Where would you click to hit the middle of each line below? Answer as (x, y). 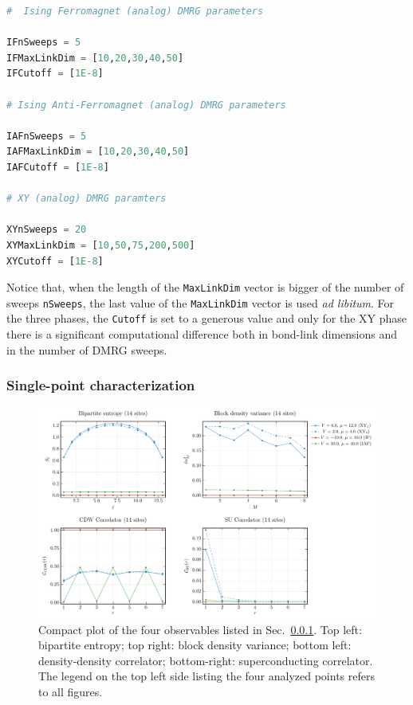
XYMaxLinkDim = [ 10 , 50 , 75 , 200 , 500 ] (101, 245)
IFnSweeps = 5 (44, 43)
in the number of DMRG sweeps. (87, 349)
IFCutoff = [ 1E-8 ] (55, 74)
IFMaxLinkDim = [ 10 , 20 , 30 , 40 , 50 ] (95, 58)
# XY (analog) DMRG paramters (87, 199)
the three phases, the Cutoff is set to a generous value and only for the (181, 318)
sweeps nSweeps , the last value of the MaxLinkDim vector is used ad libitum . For (201, 302)
